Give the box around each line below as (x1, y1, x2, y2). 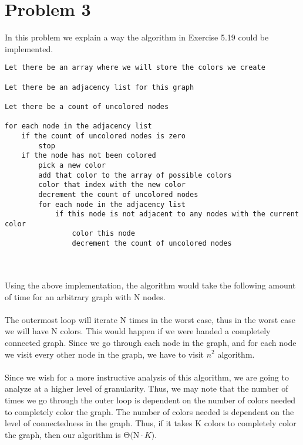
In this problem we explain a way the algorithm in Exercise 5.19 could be (5, 31, 269, 43)
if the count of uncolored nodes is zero (21, 131, 186, 140)
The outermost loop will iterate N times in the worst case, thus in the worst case (5, 313, 295, 325)
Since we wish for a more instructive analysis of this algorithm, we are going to (5, 371, 289, 383)
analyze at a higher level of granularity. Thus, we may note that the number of (5, 382, 288, 395)
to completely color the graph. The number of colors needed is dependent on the (5, 405, 294, 417)
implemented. (5, 42, 53, 55)
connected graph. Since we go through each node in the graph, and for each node (5, 336, 297, 348)
